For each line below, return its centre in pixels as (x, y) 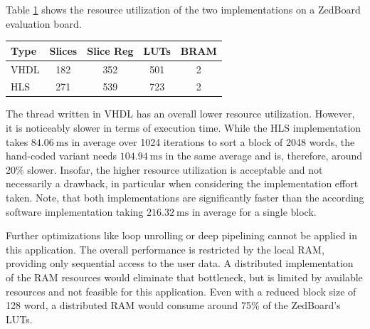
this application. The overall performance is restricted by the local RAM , (165, 249)
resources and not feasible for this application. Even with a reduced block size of (181, 291)
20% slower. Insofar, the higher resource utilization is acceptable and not (164, 169)
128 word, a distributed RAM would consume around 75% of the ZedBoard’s (173, 305)
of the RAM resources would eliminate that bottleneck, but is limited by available (184, 277)
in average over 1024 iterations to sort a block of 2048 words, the (213, 141)
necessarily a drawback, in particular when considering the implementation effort (182, 183)
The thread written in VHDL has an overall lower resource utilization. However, (180, 114)
